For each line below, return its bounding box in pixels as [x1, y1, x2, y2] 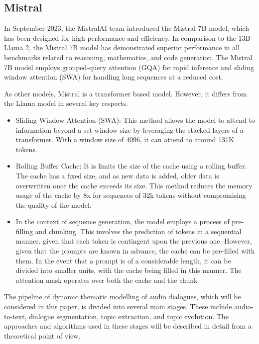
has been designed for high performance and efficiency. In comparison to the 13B [4, 32, 251, 43]
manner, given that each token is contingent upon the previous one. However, [15, 236, 252, 246]
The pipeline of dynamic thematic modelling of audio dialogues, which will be [4, 291, 241, 302]
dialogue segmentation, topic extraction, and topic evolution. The [29, 311, 229, 321]
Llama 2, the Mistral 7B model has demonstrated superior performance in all [4, 42, 240, 53]
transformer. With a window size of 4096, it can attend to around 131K [15, 134, 235, 145]
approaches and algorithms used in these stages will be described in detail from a [4, 321, 252, 331]
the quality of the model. [15, 199, 92, 210]
